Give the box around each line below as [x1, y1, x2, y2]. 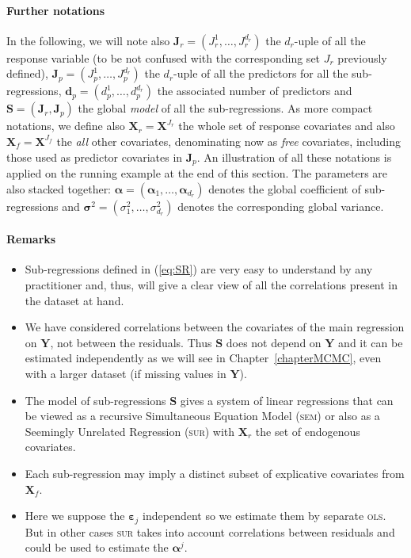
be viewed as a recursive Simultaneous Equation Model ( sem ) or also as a [25, 407, 380, 424]
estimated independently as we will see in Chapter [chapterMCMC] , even [25, 350, 382, 366]
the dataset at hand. [25, 292, 124, 308]
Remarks [6, 231, 56, 247]
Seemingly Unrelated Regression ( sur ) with [25, 422, 235, 439]
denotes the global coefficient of [208, 180, 361, 197]
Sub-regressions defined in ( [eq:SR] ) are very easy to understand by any [25, 261, 373, 277]
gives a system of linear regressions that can [180, 392, 394, 408]
